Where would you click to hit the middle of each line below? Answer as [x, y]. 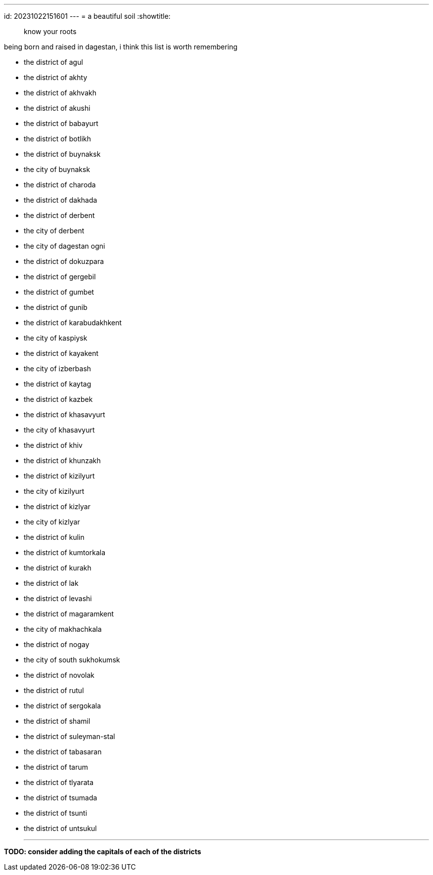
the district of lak [51, 583]
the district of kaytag [58, 384]
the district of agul [53, 62]
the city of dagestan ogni [65, 246]
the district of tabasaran [63, 752]
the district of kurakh [58, 568]
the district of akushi [57, 108]
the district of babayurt [61, 123]
